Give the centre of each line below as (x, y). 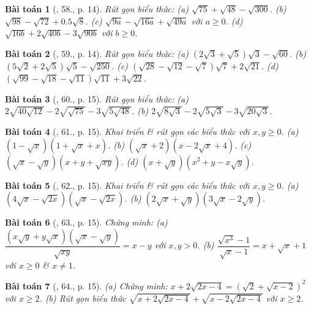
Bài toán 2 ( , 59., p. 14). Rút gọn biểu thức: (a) (97, 53)
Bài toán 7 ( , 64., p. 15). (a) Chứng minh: (86, 285)
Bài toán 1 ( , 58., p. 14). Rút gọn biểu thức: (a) (97, 9)
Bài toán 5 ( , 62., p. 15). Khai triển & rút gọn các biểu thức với (127, 185)
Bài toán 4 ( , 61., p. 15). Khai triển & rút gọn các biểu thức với (127, 131)
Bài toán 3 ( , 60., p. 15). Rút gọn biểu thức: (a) (97, 98)
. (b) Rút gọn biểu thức (83, 298)
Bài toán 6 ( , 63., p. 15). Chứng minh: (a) (86, 222)
